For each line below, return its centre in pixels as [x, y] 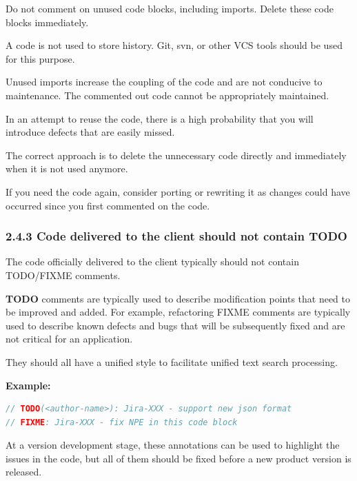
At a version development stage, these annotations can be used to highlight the [173, 445]
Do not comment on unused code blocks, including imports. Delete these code [170, 8]
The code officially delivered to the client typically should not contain [152, 262]
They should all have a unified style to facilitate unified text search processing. [172, 361]
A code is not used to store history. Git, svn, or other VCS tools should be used [174, 45]
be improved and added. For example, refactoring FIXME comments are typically [178, 312]
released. [24, 472]
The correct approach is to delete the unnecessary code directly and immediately [176, 155]
